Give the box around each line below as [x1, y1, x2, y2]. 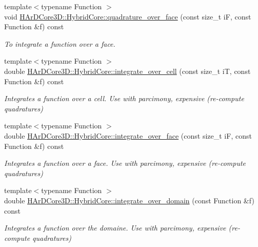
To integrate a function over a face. [4, 38, 115, 49]
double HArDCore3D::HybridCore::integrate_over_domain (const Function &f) [4, 195, 254, 205]
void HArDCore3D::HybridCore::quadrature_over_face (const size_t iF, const [4, 11, 251, 22]
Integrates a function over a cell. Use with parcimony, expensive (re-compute [4, 93, 244, 104]
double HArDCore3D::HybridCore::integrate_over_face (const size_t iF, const [4, 130, 252, 141]
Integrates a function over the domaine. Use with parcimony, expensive [4, 222, 226, 233]
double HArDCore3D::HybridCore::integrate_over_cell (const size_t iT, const [4, 65, 251, 76]
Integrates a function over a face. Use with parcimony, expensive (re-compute [4, 158, 246, 168]
